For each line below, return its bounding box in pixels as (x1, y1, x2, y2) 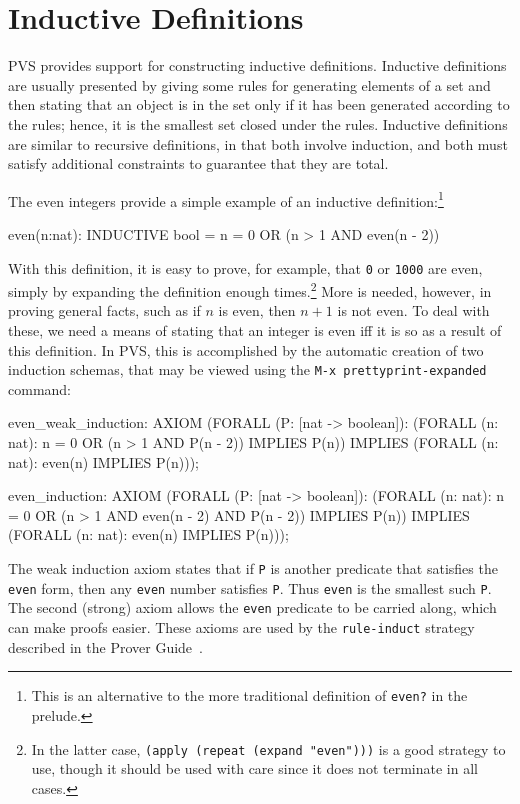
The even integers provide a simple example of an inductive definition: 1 (8, 187, 444, 211)
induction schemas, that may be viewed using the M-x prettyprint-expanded (8, 359, 487, 380)
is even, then (218, 300, 296, 321)
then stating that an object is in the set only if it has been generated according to (8, 94, 510, 115)
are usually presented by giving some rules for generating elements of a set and (8, 74, 491, 95)
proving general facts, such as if (8, 300, 201, 321)
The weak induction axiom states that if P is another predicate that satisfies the (8, 558, 498, 579)
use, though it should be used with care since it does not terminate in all (31, 758, 478, 779)
